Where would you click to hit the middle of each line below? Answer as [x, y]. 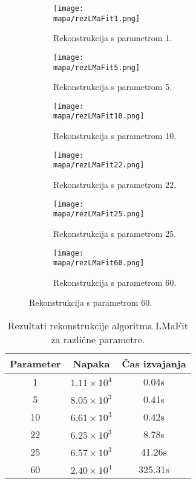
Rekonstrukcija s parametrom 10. [115, 136]
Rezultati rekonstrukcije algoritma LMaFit [98, 326]
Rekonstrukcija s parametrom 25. [115, 233]
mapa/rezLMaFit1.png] [97, 18]
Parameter [35, 364]
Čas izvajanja [154, 364]
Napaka [91, 364]
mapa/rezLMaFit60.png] [99, 263]
